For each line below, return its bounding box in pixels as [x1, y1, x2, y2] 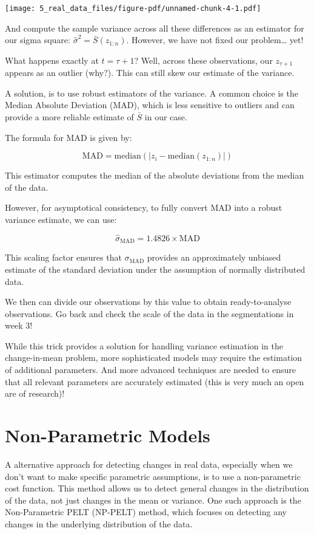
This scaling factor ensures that [5, 251, 122, 264]
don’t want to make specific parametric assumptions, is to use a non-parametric [5, 470, 301, 482]
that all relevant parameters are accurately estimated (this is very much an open [5, 375, 304, 388]
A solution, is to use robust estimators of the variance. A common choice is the [5, 86, 298, 99]
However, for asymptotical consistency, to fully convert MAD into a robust [5, 201, 282, 214]
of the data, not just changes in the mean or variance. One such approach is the [5, 493, 301, 506]
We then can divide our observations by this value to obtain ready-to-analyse [5, 295, 292, 308]
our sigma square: [5, 33, 70, 46]
